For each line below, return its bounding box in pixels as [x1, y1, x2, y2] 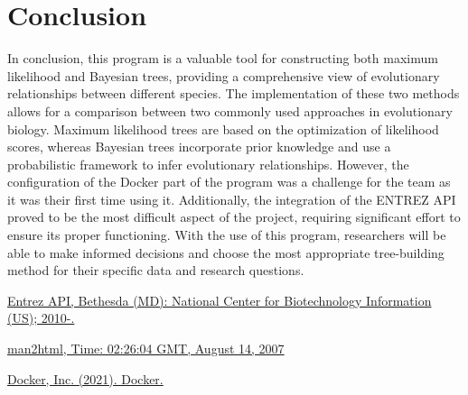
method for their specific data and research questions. [7, 261, 304, 280]
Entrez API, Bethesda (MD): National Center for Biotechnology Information [7, 290, 432, 309]
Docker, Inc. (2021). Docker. [7, 369, 164, 388]
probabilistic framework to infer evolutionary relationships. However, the [7, 154, 409, 173]
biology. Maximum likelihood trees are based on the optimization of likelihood [7, 119, 439, 138]
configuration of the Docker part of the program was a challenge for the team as [7, 172, 451, 191]
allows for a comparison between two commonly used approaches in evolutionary [7, 101, 453, 120]
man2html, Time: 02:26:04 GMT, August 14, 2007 [7, 339, 285, 358]
